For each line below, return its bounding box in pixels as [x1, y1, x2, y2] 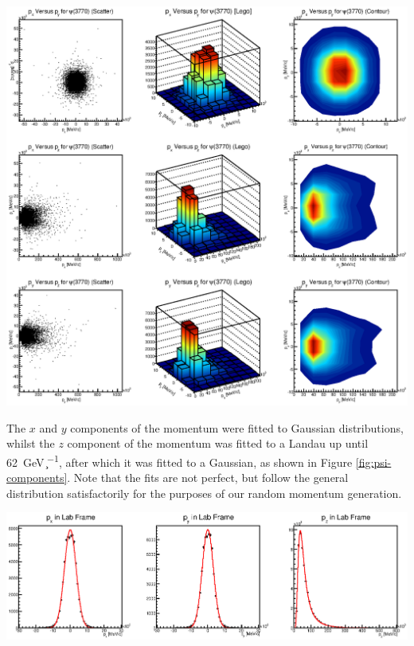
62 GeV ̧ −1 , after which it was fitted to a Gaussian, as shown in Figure [6, 451, 353, 470]
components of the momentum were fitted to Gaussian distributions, [70, 419, 404, 436]
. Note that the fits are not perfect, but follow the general [67, 469, 349, 486]
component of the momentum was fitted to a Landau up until [67, 435, 369, 452]
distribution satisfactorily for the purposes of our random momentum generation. [6, 484, 402, 501]
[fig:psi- [355, 453, 392, 470]
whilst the [6, 435, 55, 452]
